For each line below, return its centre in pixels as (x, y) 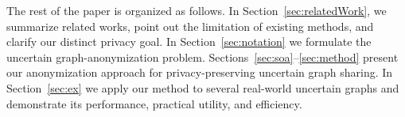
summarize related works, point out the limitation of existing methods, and (190, 26)
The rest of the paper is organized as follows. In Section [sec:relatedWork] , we (197, 10)
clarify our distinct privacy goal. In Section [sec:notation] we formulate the (189, 42)
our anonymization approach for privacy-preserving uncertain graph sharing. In (200, 72)
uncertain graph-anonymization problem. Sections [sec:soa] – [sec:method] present (202, 57)
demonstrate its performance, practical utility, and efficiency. (154, 103)
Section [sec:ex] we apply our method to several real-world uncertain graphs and (203, 87)
